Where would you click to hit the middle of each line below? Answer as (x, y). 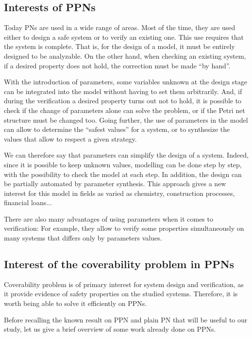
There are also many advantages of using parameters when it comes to (109, 218)
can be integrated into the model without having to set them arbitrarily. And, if (123, 91)
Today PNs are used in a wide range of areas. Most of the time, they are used (120, 27)
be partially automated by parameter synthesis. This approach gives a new (115, 184)
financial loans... (28, 202)
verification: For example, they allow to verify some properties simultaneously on (124, 228)
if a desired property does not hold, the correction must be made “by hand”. (117, 65)
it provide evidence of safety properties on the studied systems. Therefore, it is (121, 294)
